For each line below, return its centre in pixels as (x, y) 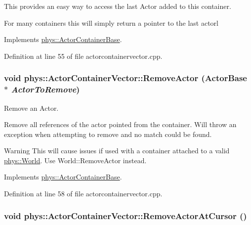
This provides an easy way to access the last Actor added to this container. (118, 6)
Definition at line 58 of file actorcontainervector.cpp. (83, 194)
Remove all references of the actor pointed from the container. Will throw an (120, 124)
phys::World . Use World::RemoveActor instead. (75, 160)
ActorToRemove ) (45, 89)
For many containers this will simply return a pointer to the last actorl (111, 22)
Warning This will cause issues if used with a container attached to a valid (117, 151)
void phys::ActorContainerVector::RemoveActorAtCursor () (125, 215)
